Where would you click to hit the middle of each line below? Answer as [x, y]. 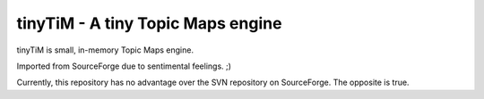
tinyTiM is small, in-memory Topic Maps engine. [105, 50]
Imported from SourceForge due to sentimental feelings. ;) [124, 66]
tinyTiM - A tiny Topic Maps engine [149, 23]
